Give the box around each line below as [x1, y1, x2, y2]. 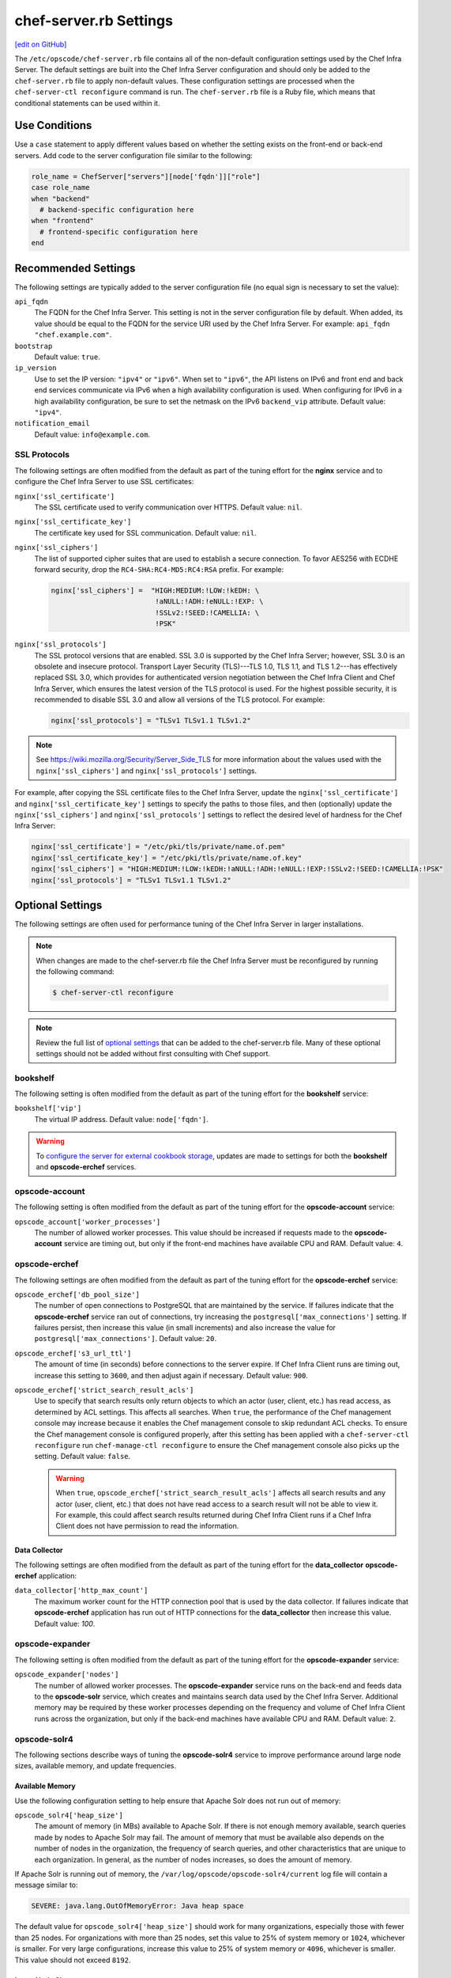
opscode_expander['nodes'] [14, 1670, 119, 1679]
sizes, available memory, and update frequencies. [14, 1761, 177, 1771]
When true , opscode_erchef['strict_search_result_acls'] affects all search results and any [55, 1488, 386, 1498]
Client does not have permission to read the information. [55, 1521, 239, 1531]
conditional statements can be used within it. [14, 98, 160, 108]
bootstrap [14, 341, 53, 351]
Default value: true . [34, 352, 100, 362]
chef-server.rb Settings [14, 12, 174, 29]
